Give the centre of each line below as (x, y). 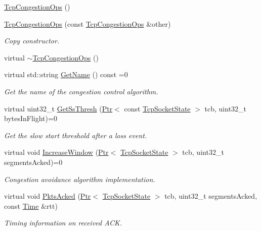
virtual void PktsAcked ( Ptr (48, 196)
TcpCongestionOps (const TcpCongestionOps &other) (88, 23)
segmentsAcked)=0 (33, 162)
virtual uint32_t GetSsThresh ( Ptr (58, 108)
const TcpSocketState (157, 108)
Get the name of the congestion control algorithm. (81, 91)
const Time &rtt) (31, 206)
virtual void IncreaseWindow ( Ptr (56, 152)
